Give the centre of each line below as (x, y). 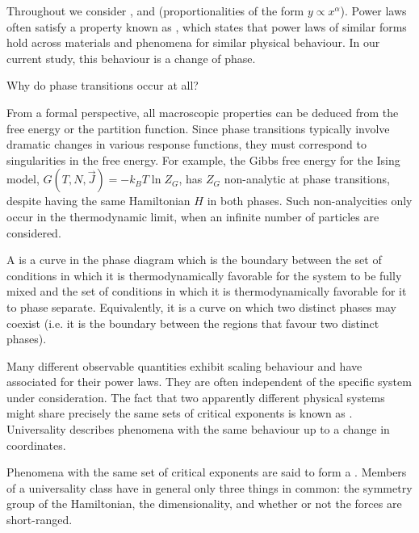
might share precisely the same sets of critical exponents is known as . (180, 413)
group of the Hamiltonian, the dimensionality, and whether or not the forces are (204, 504)
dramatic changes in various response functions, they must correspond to (187, 144)
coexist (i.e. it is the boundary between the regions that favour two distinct (193, 323)
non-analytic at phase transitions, (307, 179)
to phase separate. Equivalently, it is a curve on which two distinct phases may (201, 306)
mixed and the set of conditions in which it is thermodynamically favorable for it (207, 291)
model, (23, 179)
